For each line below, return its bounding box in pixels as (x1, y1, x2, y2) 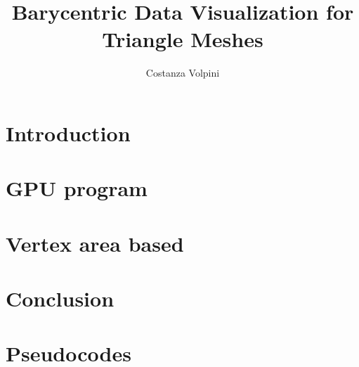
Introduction (6, 118, 131, 147)
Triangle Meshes (102, 25, 263, 53)
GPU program (6, 174, 148, 202)
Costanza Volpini (145, 65, 220, 80)
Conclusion (6, 284, 115, 313)
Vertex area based (6, 228, 184, 257)
